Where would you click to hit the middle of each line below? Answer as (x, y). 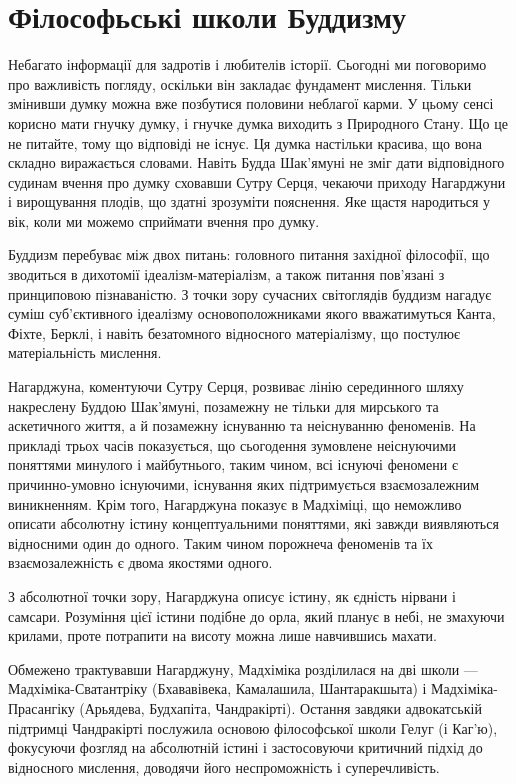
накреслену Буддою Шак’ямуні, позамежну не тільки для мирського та (223, 405)
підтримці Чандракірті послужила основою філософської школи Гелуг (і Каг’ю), (253, 727)
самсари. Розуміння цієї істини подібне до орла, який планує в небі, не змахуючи (256, 615)
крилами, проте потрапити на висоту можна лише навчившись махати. (222, 635)
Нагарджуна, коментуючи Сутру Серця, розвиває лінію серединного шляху (236, 386)
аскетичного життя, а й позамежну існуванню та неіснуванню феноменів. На (242, 425)
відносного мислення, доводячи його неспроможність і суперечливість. (224, 766)
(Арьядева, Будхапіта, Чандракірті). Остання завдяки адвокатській (280, 707)
